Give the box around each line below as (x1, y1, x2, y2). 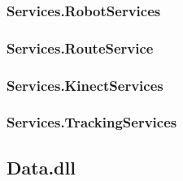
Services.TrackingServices (7, 112, 177, 132)
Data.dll (7, 154, 76, 179)
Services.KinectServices (7, 75, 163, 95)
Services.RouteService (7, 37, 154, 58)
